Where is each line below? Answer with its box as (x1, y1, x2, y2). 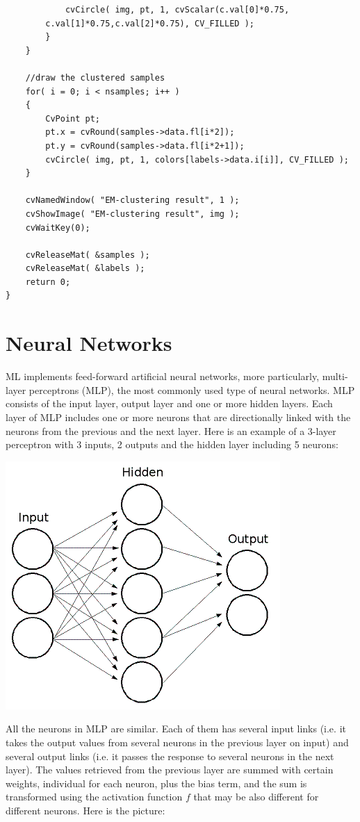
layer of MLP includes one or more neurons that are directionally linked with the (6, 409, 351, 424)
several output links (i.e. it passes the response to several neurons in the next (6, 748, 334, 763)
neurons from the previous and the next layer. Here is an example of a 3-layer (6, 423, 336, 438)
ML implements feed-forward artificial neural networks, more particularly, (6, 369, 320, 384)
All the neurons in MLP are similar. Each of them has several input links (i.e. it (6, 721, 346, 736)
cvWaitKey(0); (25, 222, 90, 233)
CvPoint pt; (45, 113, 101, 124)
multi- (322, 369, 348, 384)
